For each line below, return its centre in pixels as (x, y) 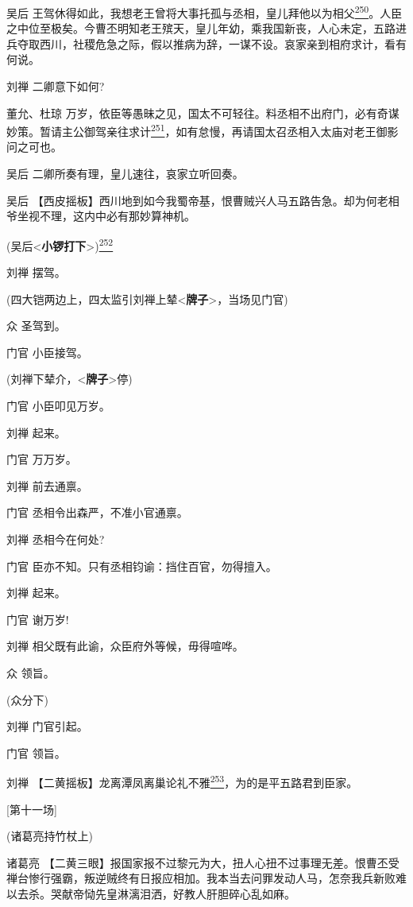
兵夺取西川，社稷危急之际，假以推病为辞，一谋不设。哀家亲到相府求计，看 (201, 43)
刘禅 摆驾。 (36, 272)
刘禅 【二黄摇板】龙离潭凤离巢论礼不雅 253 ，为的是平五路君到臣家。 (182, 781)
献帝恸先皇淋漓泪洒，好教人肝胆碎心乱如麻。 (178, 893)
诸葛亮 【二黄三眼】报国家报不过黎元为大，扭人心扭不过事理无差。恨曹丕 (197, 862)
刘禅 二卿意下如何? (56, 86)
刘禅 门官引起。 (47, 726)
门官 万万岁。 (42, 459)
